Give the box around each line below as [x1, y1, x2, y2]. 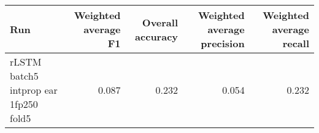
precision [201, 36, 245, 50]
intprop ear [10, 83, 58, 97]
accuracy [135, 29, 179, 44]
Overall [142, 15, 179, 29]
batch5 [10, 69, 39, 83]
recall [282, 36, 309, 50]
